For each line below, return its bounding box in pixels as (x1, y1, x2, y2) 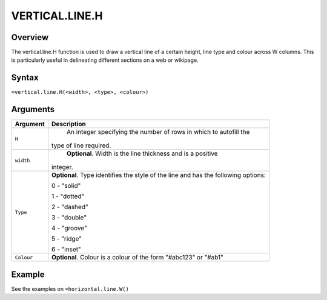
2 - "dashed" (51, 203, 88, 212)
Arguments (11, 104, 55, 115)
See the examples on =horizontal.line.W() (11, 285, 130, 292)
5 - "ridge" (51, 235, 82, 243)
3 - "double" (51, 213, 87, 222)
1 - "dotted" (51, 192, 85, 201)
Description (51, 120, 86, 128)
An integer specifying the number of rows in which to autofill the (67, 128, 250, 136)
